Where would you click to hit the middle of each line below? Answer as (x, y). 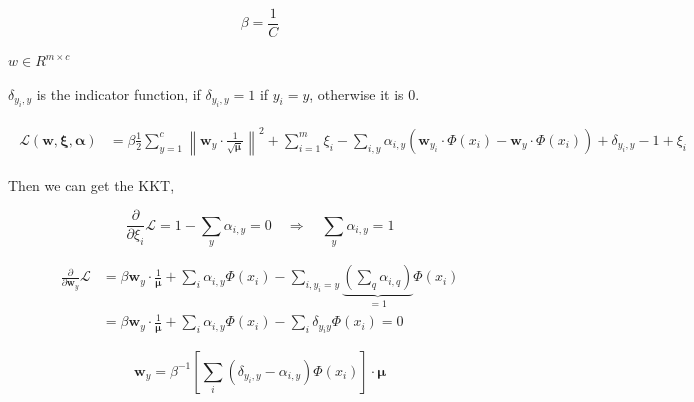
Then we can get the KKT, (91, 184)
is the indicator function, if (118, 93)
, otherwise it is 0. (364, 93)
